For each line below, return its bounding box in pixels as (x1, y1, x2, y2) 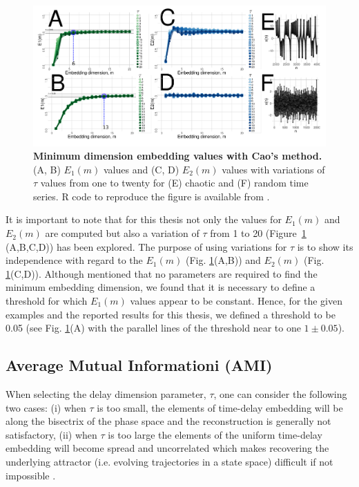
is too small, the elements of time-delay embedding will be (97, 400, 343, 414)
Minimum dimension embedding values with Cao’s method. (33, 149, 322, 163)
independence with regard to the (6, 253, 143, 267)
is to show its (297, 239, 353, 254)
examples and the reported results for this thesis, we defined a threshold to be (6, 307, 336, 321)
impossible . (6, 468, 56, 482)
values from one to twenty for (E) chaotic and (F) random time (40, 175, 309, 190)
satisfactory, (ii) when (6, 427, 97, 441)
